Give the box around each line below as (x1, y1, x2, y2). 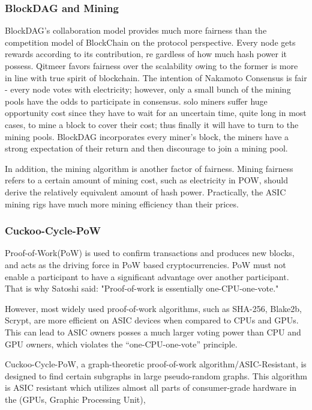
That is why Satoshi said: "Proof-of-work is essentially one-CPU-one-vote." (5, 282, 279, 295)
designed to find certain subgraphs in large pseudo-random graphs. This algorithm (5, 369, 307, 382)
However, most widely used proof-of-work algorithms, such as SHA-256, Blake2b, (5, 302, 302, 314)
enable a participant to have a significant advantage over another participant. (5, 270, 289, 283)
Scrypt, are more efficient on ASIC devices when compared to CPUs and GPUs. (5, 314, 299, 326)
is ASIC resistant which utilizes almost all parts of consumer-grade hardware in (5, 381, 297, 394)
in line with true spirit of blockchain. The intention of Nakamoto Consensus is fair (5, 71, 307, 84)
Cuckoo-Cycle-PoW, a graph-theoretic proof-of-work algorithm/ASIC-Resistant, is (5, 358, 307, 370)
